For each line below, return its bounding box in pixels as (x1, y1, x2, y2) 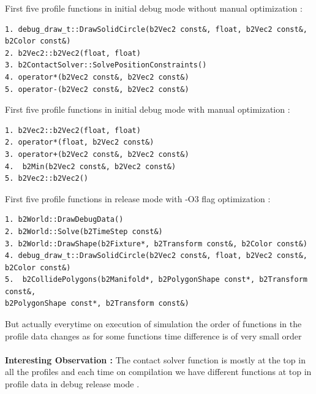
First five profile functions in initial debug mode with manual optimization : (5, 103, 290, 116)
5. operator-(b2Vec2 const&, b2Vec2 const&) (5, 85, 189, 94)
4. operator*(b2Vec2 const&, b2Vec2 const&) (5, 72, 189, 81)
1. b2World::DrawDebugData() (5, 215, 124, 224)
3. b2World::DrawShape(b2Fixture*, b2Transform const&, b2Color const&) (5, 239, 307, 248)
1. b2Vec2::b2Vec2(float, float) (5, 126, 141, 135)
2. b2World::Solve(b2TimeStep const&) (5, 227, 163, 236)
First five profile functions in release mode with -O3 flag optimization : (5, 192, 271, 205)
